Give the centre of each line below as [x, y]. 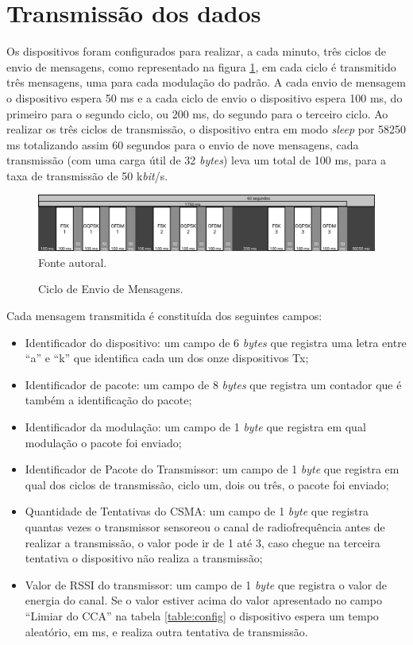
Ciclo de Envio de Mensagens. [111, 289]
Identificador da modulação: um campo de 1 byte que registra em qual [195, 427]
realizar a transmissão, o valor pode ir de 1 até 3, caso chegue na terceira [203, 542]
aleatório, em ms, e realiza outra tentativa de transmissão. [166, 631]
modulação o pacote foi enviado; [103, 442]
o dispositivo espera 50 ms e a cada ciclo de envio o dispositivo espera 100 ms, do [205, 97]
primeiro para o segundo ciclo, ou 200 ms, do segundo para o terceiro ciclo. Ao [197, 113]
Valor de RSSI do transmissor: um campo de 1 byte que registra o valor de [206, 584]
